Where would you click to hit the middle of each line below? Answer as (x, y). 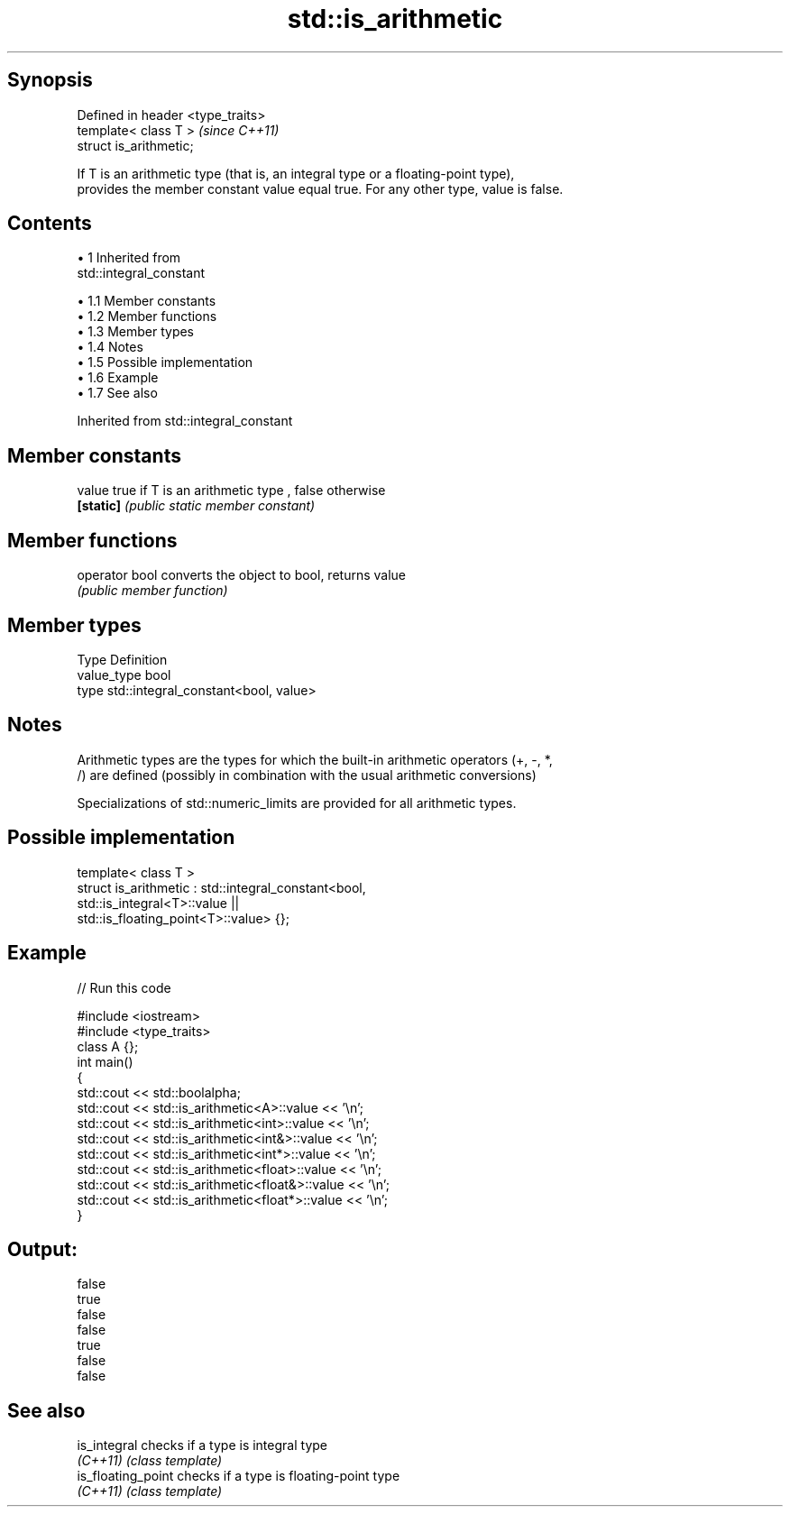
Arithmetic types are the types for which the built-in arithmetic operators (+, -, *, (315, 759)
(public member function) (152, 591)
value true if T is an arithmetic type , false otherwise (231, 491)
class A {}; (108, 1046)
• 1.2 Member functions (147, 317)
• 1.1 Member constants (147, 301)
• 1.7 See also (117, 393)
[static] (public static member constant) (196, 506)
